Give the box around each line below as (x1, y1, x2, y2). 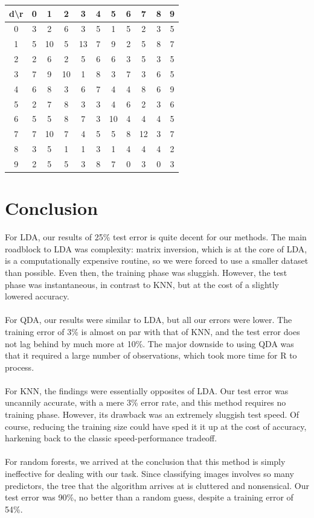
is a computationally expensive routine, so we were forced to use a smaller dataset (5, 254, 309, 267)
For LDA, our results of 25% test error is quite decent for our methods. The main (5, 231, 307, 243)
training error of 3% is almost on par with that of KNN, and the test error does (5, 325, 300, 337)
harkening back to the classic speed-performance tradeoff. (5, 432, 217, 444)
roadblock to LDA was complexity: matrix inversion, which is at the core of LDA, (5, 242, 307, 255)
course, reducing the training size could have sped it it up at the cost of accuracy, (5, 420, 307, 432)
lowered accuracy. (5, 290, 69, 302)
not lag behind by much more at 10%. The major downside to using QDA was (5, 337, 294, 350)
